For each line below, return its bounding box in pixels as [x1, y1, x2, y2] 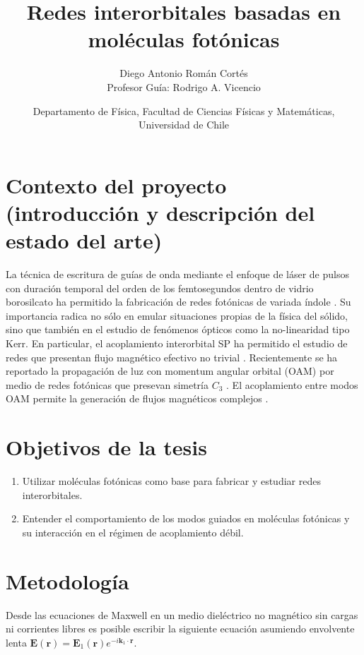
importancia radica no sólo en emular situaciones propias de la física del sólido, [6, 308, 348, 323]
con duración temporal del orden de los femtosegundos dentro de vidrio [6, 280, 314, 295]
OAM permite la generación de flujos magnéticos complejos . [6, 391, 269, 406]
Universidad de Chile [138, 117, 230, 132]
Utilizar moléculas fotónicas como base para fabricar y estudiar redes [22, 474, 321, 488]
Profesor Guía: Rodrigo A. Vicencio [107, 79, 261, 94]
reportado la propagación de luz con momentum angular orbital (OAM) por [6, 363, 334, 378]
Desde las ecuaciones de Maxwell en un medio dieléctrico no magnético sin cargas [6, 607, 358, 622]
